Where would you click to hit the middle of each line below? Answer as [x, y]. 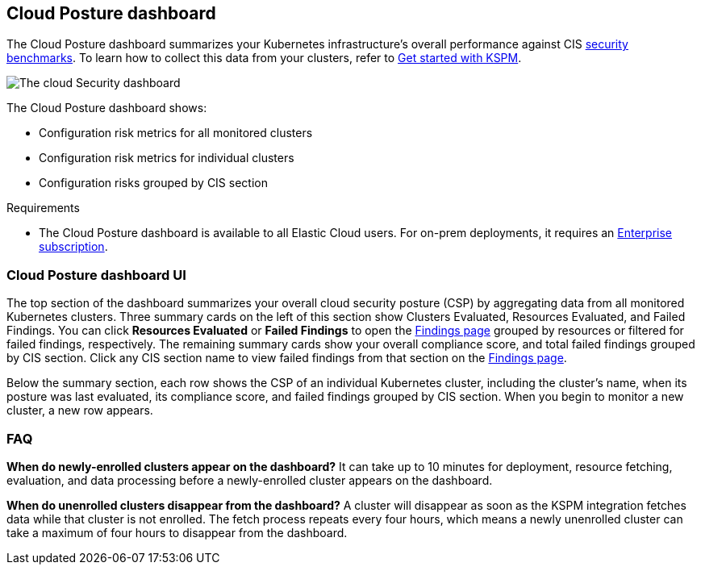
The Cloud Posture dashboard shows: [107, 108]
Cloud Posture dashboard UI [96, 275]
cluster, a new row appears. [80, 411]
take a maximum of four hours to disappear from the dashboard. [177, 532]
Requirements [43, 208]
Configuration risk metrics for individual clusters [167, 158]
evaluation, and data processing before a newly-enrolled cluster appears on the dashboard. [250, 480]
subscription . [73, 247]
